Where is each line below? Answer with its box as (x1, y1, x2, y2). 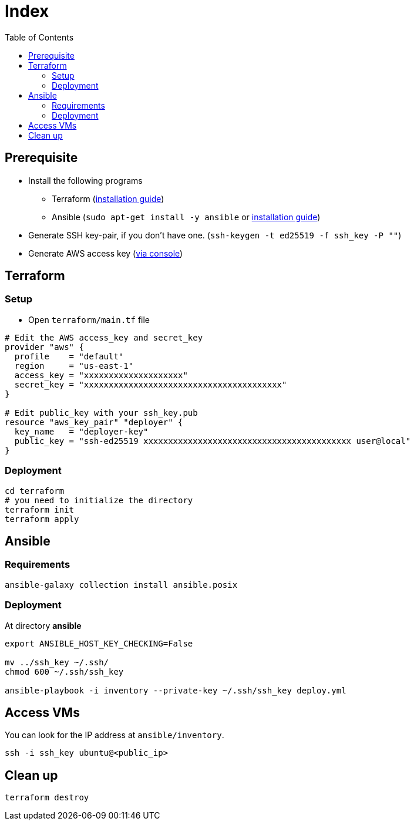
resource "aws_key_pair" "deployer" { (5, 417, 183, 427)
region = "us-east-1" (14, 361, 134, 371)
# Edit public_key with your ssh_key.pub (5, 408, 198, 417)
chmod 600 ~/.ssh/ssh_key (5, 666, 124, 676)
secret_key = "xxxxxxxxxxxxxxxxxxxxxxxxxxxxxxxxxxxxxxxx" (14, 379, 287, 389)
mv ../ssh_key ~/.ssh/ (5, 657, 109, 667)
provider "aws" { (5, 342, 84, 352)
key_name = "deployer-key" (14, 426, 149, 436)
